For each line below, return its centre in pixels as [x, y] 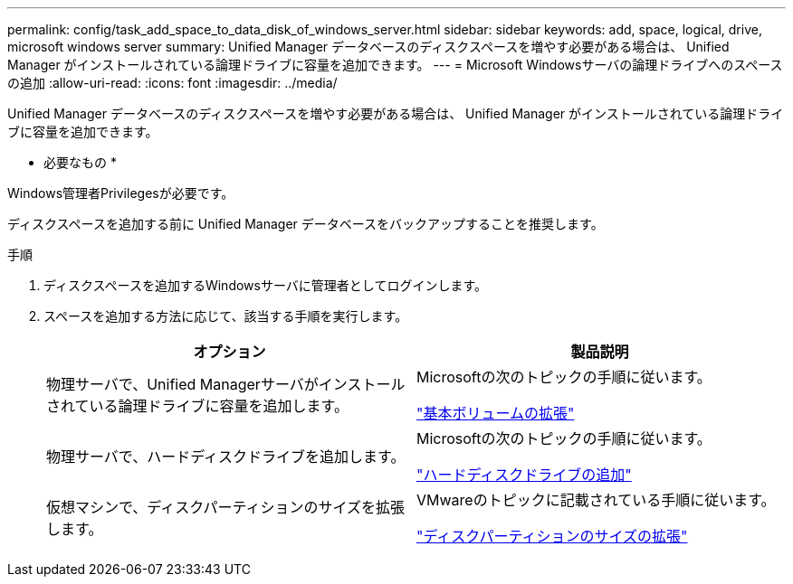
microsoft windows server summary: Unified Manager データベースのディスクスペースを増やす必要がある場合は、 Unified [368, 47]
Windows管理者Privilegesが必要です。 [121, 193]
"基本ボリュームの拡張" [496, 413]
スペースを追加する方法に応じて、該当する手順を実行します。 [226, 316]
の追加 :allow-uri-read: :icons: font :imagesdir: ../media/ [172, 83]
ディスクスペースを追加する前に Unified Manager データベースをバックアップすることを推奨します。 [306, 224]
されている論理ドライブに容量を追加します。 [197, 406]
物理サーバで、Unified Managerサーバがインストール [226, 384]
